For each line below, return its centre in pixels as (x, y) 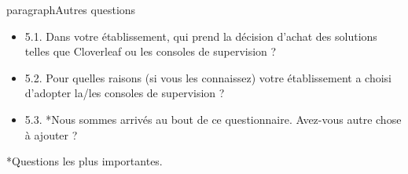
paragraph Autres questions (71, 9)
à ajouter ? (51, 134)
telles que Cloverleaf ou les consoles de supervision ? (151, 51)
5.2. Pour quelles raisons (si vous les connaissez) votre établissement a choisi (208, 77)
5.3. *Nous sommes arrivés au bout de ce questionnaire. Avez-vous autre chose (213, 119)
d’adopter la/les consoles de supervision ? (125, 93)
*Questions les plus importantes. (85, 161)
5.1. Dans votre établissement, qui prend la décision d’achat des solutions (201, 36)
